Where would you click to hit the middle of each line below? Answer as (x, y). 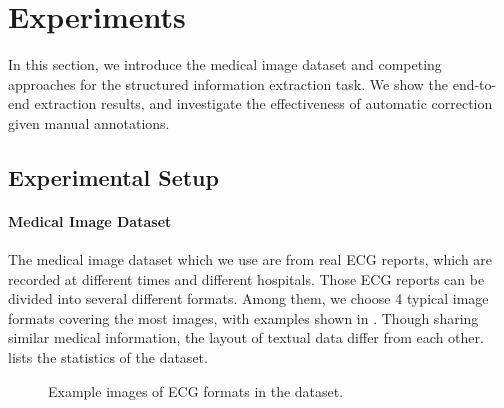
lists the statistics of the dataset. (108, 357)
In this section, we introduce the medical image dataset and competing (225, 64)
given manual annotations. (89, 122)
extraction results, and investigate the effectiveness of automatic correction (263, 103)
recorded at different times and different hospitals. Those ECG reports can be (246, 278)
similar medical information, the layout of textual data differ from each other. (246, 337)
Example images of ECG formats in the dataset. (196, 390)
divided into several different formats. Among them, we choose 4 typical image (248, 298)
